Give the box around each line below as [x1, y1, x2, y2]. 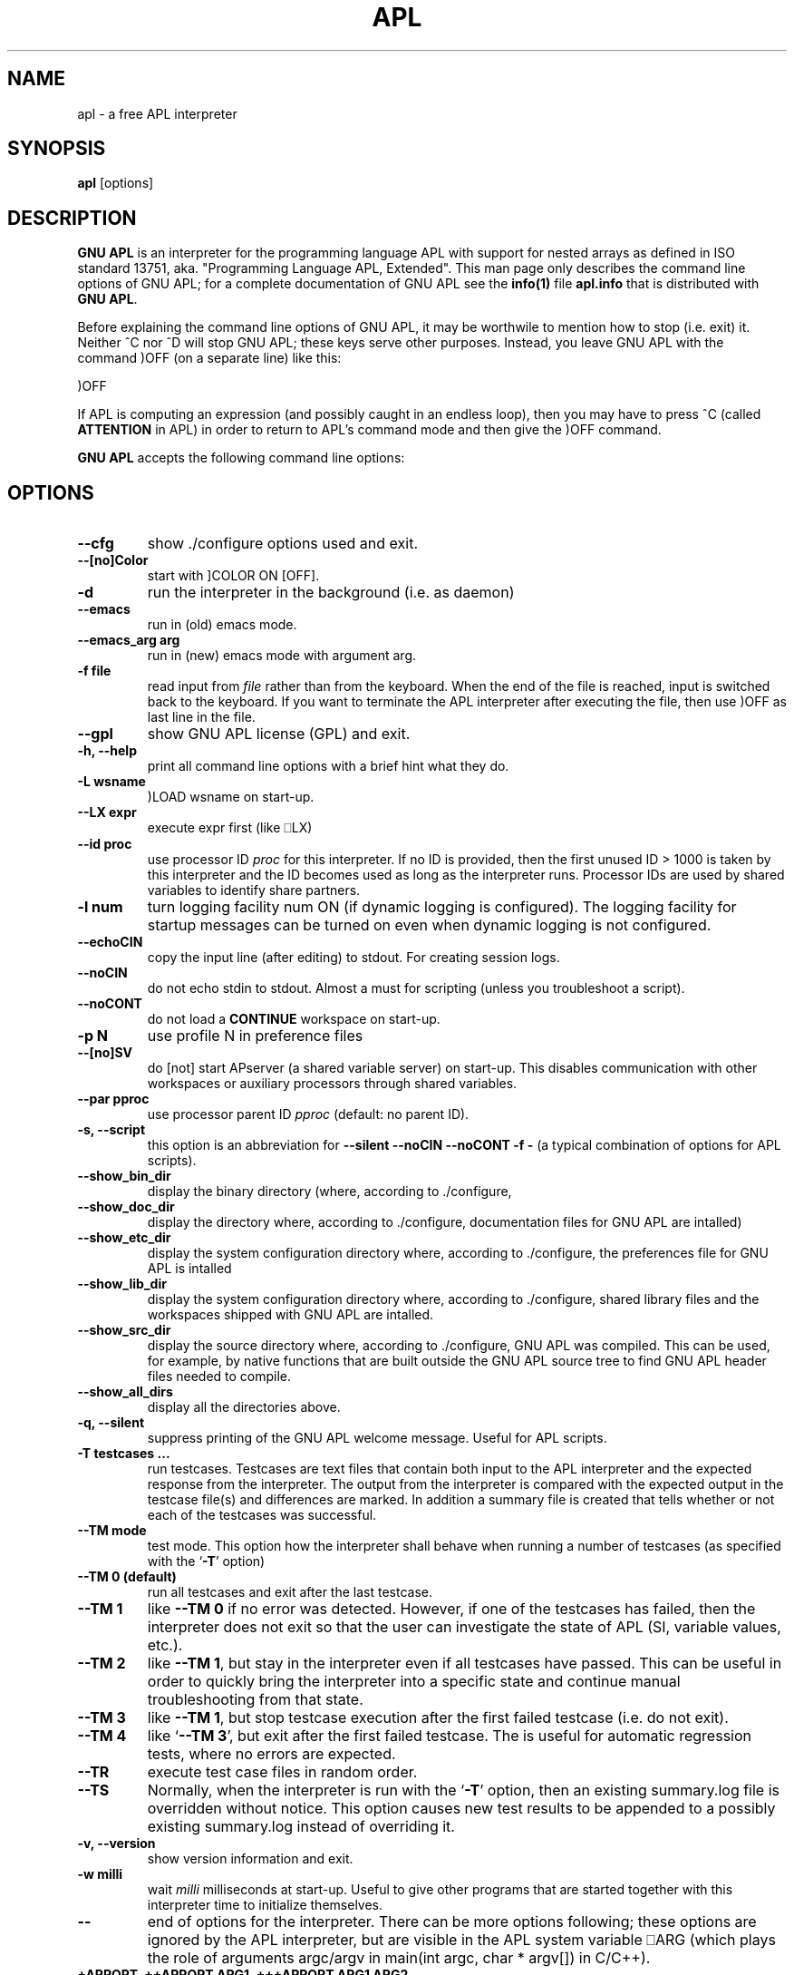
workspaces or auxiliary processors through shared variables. [147, 1075, 518, 1092]
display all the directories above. [147, 1399, 341, 1416]
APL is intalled [147, 1260, 232, 1277]
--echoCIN [77, 934, 143, 950]
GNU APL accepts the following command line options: [77, 450, 405, 466]
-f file [77, 663, 111, 679]
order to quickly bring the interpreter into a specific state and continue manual [147, 1672, 681, 1691]
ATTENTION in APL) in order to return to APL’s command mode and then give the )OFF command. [77, 422, 662, 438]
